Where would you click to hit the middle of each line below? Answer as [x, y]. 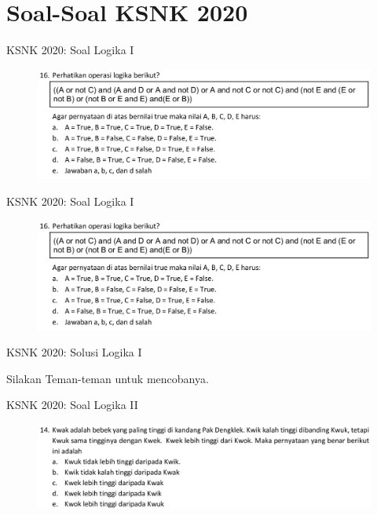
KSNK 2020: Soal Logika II [72, 405]
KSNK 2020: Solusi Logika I [74, 352]
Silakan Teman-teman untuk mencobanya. [108, 378]
